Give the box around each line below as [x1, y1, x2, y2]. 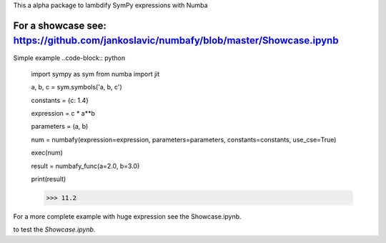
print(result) [31, 175, 66, 184]
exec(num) [31, 149, 64, 157]
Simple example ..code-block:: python [13, 54, 125, 62]
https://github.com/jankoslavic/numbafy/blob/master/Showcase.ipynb [13, 34, 339, 46]
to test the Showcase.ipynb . [13, 225, 96, 234]
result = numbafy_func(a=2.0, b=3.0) [31, 162, 140, 170]
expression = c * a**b [31, 109, 96, 118]
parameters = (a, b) [31, 122, 89, 131]
